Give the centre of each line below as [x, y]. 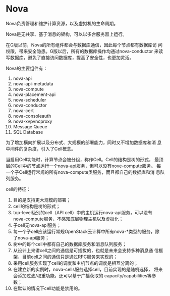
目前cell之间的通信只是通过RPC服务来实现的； [70, 257]
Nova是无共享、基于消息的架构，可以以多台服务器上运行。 [67, 34]
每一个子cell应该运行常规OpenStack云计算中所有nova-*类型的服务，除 [86, 231]
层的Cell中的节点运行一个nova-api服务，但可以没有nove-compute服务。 [81, 166]
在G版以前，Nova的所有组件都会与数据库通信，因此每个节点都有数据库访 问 [84, 45]
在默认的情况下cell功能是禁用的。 [48, 288]
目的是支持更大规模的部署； [42, 200]
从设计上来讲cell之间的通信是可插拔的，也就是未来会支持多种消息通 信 [86, 250]
